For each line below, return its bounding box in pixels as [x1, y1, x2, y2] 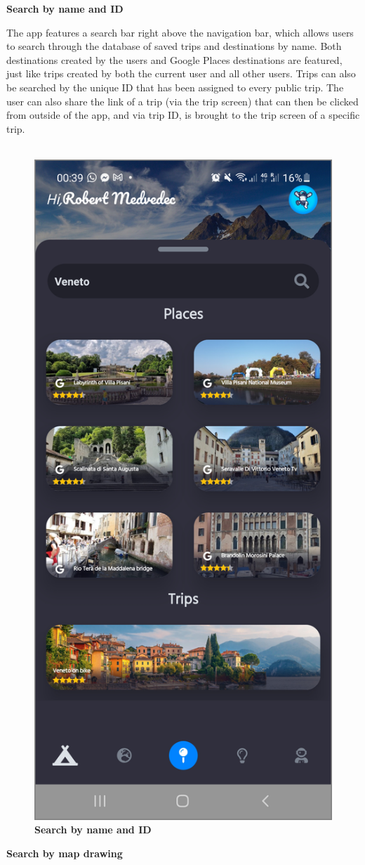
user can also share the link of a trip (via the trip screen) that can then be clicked [6, 93, 359, 108]
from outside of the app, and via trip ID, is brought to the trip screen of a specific [6, 108, 360, 122]
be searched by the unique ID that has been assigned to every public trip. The [6, 79, 344, 94]
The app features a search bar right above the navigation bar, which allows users [6, 25, 354, 39]
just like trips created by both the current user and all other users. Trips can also [6, 66, 356, 81]
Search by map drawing [6, 845, 123, 860]
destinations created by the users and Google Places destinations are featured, [6, 52, 343, 67]
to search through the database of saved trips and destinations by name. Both [6, 39, 342, 53]
